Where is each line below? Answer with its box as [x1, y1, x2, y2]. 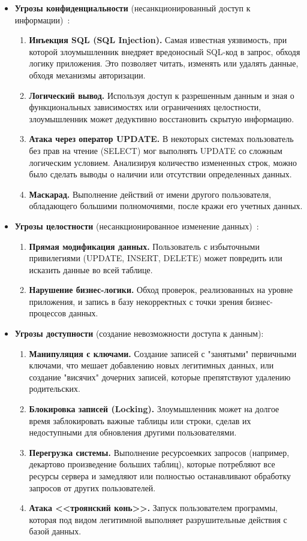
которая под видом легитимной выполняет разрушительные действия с [29, 513, 287, 525]
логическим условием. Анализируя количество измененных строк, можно [29, 156, 297, 168]
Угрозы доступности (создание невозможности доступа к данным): [14, 327, 264, 340]
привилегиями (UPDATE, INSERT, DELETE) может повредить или [29, 252, 282, 264]
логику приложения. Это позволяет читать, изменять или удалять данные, [29, 57, 299, 69]
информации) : [14, 13, 70, 26]
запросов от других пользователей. [29, 481, 156, 494]
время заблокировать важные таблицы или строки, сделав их [29, 414, 251, 427]
